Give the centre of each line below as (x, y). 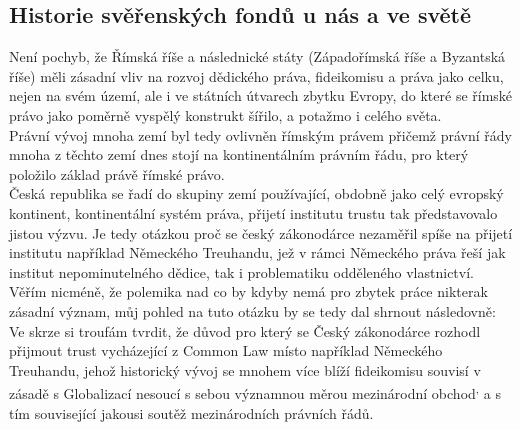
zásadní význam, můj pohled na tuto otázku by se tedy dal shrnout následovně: (252, 310)
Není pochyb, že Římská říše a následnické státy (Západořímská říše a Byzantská (257, 56)
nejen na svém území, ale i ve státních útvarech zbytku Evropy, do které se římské (261, 95)
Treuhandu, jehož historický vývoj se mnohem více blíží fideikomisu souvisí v (245, 369)
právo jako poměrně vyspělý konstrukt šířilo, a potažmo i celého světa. (225, 114)
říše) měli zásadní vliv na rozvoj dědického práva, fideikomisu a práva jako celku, (256, 75)
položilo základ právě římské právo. (117, 173)
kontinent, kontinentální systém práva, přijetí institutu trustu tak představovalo (253, 212)
